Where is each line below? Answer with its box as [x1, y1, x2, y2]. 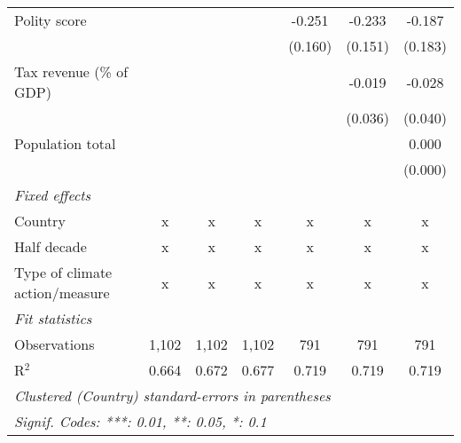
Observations [14, 334, 95, 354]
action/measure [14, 282, 110, 303]
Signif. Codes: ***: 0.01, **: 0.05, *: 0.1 [14, 411, 267, 431]
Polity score [14, 10, 87, 30]
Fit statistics [14, 308, 92, 328]
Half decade [14, 236, 87, 257]
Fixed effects [14, 185, 91, 205]
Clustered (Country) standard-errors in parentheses [14, 385, 331, 406]
